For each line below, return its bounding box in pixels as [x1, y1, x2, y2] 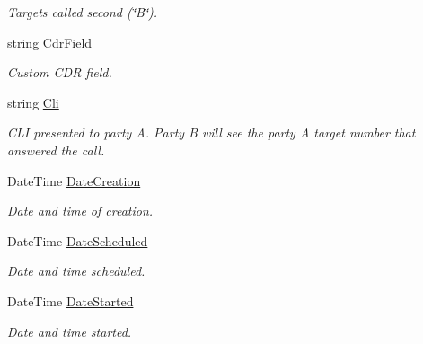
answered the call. [7, 140, 105, 159]
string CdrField [7, 32, 93, 51]
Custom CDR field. [7, 63, 112, 82]
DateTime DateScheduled [7, 231, 148, 250]
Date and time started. [7, 322, 132, 340]
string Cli [7, 93, 59, 111]
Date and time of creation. [7, 201, 154, 220]
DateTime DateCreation [7, 171, 141, 190]
